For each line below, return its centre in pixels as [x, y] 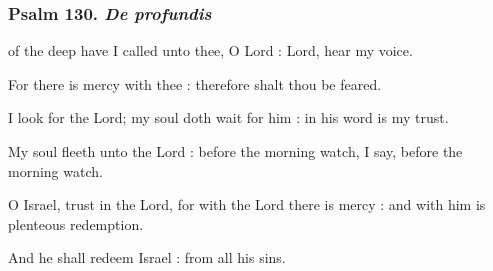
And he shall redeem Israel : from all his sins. [147, 257]
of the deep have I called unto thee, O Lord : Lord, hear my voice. [210, 50]
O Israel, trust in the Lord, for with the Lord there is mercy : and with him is [247, 204]
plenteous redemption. [76, 223]
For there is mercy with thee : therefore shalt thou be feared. [195, 83]
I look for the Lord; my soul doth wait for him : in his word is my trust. [228, 117]
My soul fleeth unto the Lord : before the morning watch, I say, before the [235, 151]
